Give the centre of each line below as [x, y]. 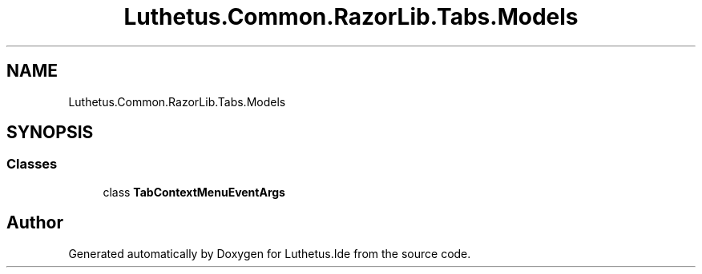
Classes [32, 164]
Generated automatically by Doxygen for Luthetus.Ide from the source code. [270, 253]
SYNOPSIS [50, 133]
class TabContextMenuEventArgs [194, 192]
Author [35, 223]
